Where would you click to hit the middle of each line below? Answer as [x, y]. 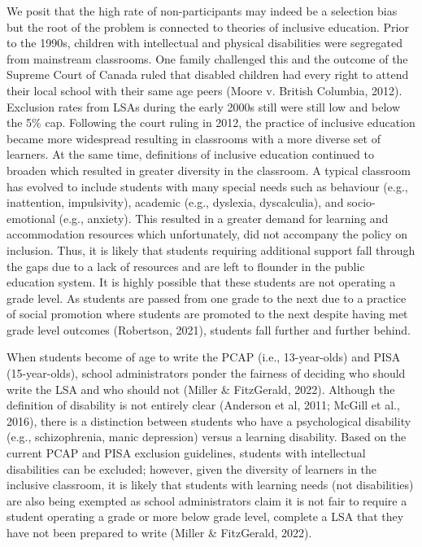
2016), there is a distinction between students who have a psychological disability [209, 420]
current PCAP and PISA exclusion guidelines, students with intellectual [186, 453]
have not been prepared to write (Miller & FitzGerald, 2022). [159, 532]
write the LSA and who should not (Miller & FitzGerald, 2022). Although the [201, 389]
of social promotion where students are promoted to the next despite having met [207, 314]
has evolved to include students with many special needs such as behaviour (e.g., [207, 186]
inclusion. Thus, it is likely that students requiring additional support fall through [211, 249]
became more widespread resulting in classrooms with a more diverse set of [194, 138]
